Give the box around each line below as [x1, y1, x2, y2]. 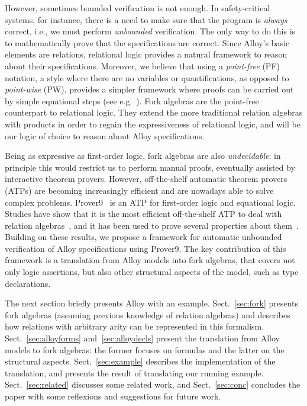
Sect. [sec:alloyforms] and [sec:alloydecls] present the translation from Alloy [5, 332, 280, 344]
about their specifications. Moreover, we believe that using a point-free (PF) [5, 59, 280, 72]
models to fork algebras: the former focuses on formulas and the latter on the [5, 343, 285, 356]
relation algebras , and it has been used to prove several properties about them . [5, 219, 299, 231]
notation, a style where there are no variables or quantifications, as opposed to [5, 71, 289, 84]
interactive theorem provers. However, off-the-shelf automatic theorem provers [5, 172, 287, 185]
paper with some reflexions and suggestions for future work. [5, 390, 221, 402]
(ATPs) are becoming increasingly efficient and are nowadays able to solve [5, 184, 274, 196]
